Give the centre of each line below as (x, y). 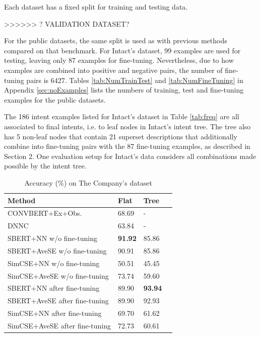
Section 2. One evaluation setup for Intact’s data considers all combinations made (130, 156)
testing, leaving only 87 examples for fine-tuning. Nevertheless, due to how (119, 60)
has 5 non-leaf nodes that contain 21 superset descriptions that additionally (121, 136)
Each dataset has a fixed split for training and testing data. (96, 7)
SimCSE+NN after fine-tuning (55, 313)
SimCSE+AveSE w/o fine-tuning (58, 275)
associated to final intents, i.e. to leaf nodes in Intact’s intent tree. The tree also (127, 126)
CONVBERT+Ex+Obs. (45, 213)
